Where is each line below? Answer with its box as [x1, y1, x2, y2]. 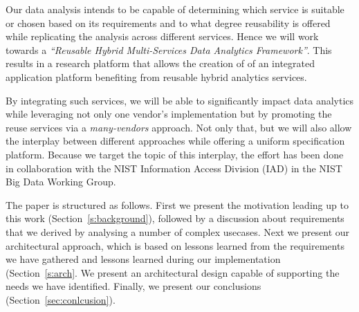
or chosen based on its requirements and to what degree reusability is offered [6, 15, 331, 30]
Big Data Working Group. [6, 174, 116, 189]
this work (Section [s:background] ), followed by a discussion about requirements [6, 211, 344, 226]
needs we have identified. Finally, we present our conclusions [6, 279, 261, 293]
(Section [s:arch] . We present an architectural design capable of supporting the [6, 265, 340, 279]
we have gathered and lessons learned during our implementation [6, 252, 281, 266]
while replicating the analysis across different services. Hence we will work [6, 29, 319, 44]
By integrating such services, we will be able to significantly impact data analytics [6, 93, 354, 107]
